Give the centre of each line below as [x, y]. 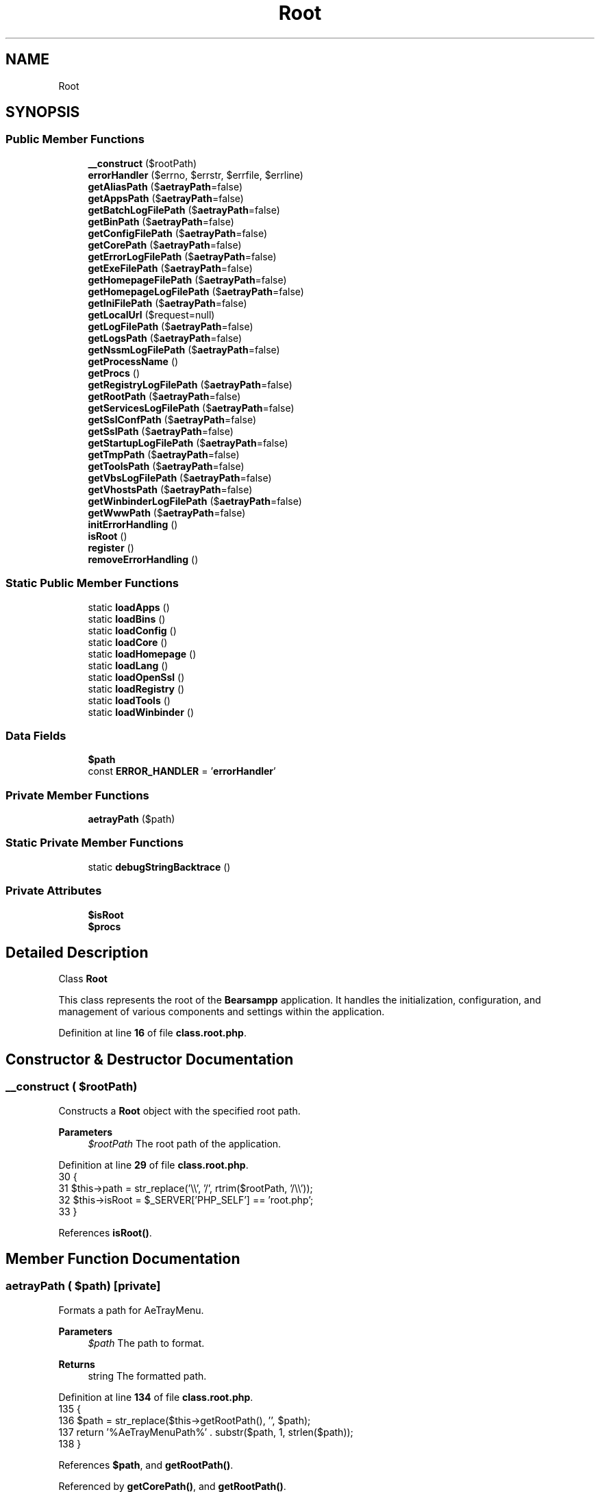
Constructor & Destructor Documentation [150, 1059]
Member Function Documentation [123, 1259]
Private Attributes [54, 891]
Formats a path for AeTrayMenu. [131, 1310]
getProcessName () [133, 361]
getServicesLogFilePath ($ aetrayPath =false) [191, 408]
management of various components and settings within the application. [222, 1012]
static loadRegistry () [136, 688]
